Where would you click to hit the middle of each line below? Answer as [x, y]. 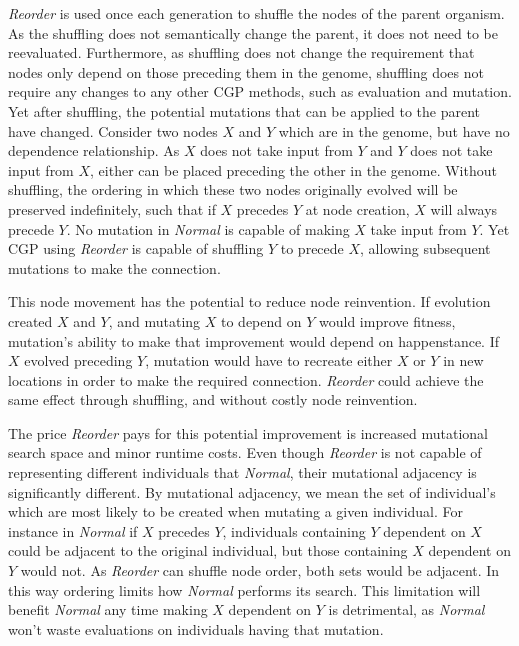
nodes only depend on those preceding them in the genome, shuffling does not [246, 71]
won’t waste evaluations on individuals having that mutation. [196, 628]
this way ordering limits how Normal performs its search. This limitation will [244, 589]
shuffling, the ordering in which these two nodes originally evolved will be [233, 189]
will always [464, 208]
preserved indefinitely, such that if [112, 208]
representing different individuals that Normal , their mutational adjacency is [242, 472]
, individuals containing [294, 530]
